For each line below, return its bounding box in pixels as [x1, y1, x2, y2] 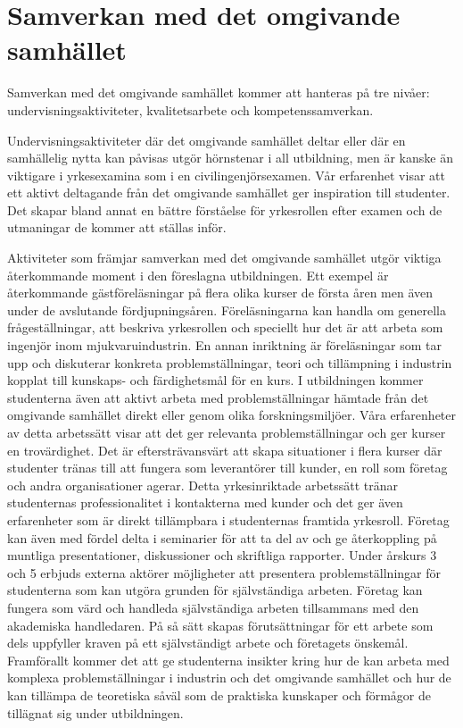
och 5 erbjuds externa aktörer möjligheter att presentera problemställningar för [7, 563, 441, 582]
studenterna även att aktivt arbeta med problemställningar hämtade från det [7, 388, 429, 406]
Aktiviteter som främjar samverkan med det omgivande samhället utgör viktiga [7, 248, 442, 267]
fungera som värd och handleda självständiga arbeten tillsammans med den [7, 598, 419, 616]
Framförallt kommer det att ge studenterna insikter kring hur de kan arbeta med [7, 650, 450, 669]
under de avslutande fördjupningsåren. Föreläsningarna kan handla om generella [7, 300, 447, 319]
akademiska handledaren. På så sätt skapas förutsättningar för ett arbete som [7, 615, 434, 634]
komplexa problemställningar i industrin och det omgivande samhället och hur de [7, 668, 451, 687]
